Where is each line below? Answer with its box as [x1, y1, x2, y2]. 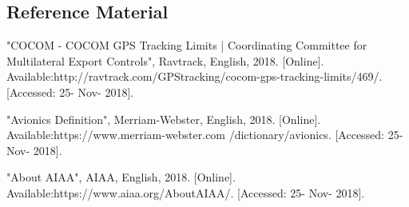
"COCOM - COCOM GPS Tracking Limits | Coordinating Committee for [6, 37, 367, 54]
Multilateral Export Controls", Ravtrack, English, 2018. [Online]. [6, 52, 324, 69]
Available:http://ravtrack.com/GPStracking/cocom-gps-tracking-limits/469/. [6, 68, 383, 85]
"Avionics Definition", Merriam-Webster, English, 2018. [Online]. [6, 110, 321, 127]
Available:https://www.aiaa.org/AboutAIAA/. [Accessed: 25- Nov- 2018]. [6, 184, 365, 201]
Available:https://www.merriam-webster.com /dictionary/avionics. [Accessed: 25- [6, 126, 403, 143]
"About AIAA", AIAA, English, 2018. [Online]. [6, 169, 236, 185]
